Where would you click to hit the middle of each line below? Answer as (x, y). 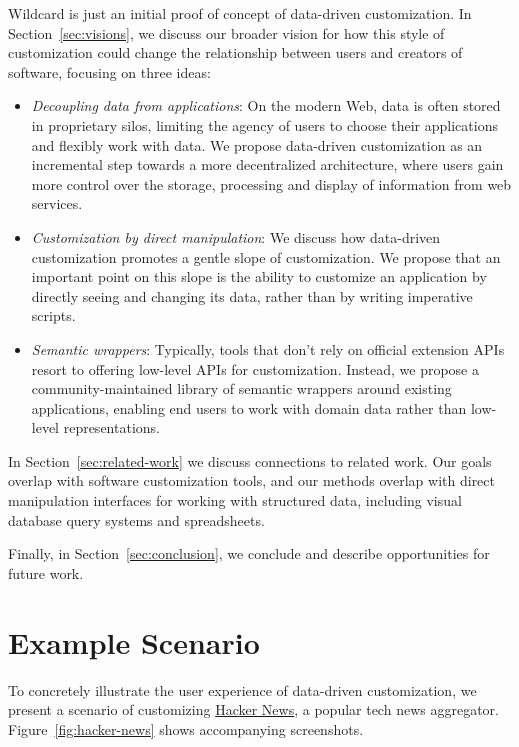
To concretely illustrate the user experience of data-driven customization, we (242, 689)
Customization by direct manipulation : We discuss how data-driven (236, 236)
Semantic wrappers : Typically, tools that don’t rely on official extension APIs (268, 348)
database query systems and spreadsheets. (136, 519)
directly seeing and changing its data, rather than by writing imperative (252, 295)
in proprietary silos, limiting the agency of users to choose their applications (264, 124)
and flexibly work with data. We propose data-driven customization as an (257, 144)
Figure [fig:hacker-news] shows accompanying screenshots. (186, 728)
